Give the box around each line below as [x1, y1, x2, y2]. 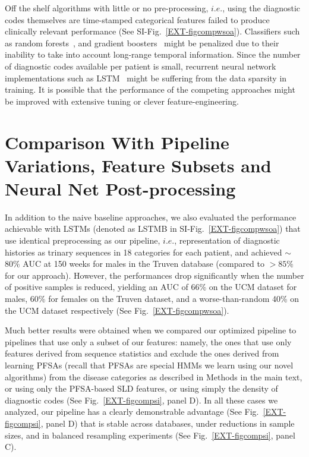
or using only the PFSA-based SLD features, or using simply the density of [5, 382, 278, 395]
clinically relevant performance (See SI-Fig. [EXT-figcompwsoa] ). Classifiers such [5, 25, 300, 37]
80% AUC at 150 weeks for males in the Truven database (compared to [5, 257, 265, 270]
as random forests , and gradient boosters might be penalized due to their [5, 36, 279, 49]
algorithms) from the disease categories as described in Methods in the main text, [5, 370, 302, 383]
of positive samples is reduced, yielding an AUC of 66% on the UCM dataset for [5, 280, 297, 293]
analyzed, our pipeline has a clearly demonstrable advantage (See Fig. [5, 405, 259, 418]
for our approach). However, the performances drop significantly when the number [5, 269, 304, 281]
